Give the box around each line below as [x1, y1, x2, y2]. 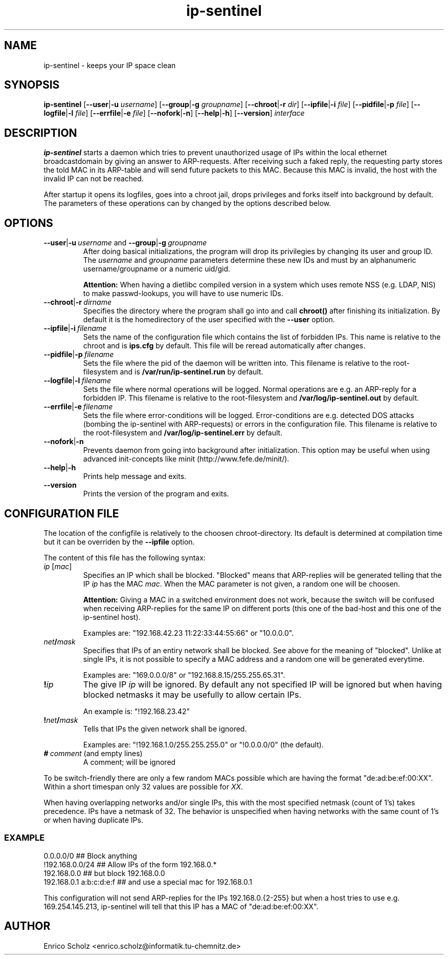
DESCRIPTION [4, 126, 77, 139]
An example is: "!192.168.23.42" [83, 706, 190, 716]
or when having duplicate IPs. [43, 815, 143, 824]
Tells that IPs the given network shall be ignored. [83, 724, 247, 733]
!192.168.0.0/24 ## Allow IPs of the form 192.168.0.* [43, 860, 217, 869]
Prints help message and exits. [83, 472, 187, 481]
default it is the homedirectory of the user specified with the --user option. [83, 315, 335, 324]
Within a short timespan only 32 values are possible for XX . [43, 782, 243, 791]
